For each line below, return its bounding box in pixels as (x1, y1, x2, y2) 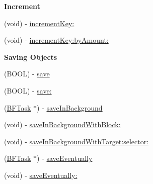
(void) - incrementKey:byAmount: (4, 35, 109, 45)
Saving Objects (4, 51, 57, 62)
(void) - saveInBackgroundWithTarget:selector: (4, 136, 149, 146)
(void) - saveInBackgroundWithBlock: (4, 119, 121, 130)
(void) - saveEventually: (4, 169, 78, 180)
